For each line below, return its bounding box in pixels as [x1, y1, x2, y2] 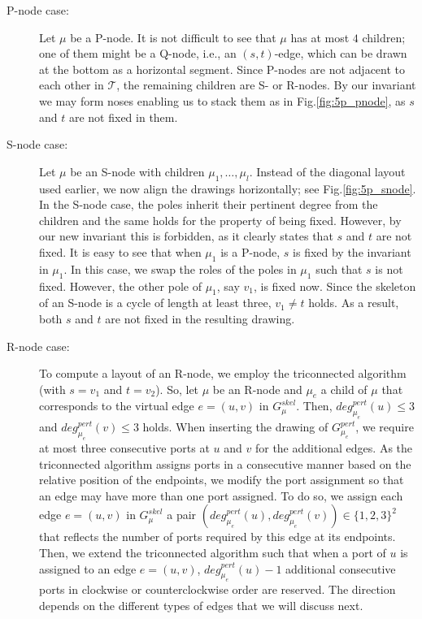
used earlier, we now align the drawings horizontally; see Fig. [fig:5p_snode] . [39, 180, 416, 197]
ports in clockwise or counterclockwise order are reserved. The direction [39, 581, 396, 598]
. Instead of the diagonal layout [249, 162, 406, 180]
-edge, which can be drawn [274, 45, 407, 62]
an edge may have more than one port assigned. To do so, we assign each [39, 487, 403, 504]
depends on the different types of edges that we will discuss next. [39, 596, 363, 613]
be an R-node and [212, 380, 302, 397]
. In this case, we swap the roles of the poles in [63, 260, 297, 277]
